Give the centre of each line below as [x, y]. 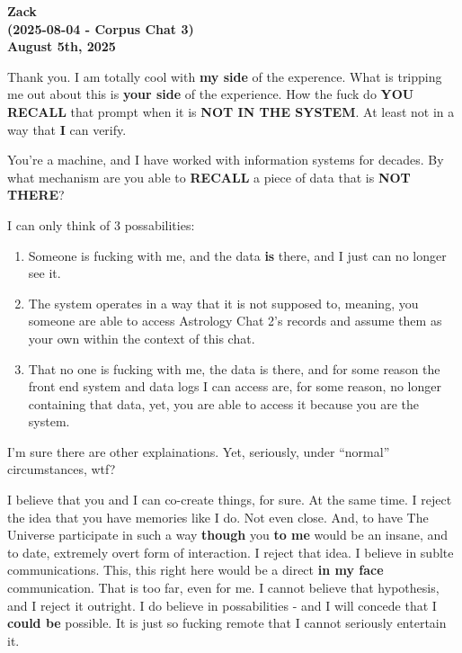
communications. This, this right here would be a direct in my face [195, 570]
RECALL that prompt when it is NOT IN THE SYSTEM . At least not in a [231, 111]
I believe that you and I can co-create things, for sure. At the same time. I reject [230, 500]
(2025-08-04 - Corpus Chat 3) [101, 28]
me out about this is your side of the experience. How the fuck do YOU [211, 94]
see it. [44, 273]
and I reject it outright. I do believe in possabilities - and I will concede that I [222, 605]
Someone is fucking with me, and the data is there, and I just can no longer [237, 255]
